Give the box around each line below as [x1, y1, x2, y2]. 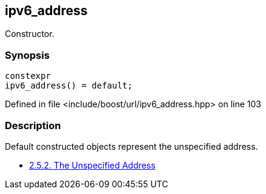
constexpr [5, 71, 51, 81]
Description [5, 119, 61, 132]
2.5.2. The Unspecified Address [29, 159, 156, 170]
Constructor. [5, 28, 55, 39]
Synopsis [5, 48, 50, 61]
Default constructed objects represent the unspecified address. [5, 141, 258, 152]
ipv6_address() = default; [5, 81, 133, 91]
